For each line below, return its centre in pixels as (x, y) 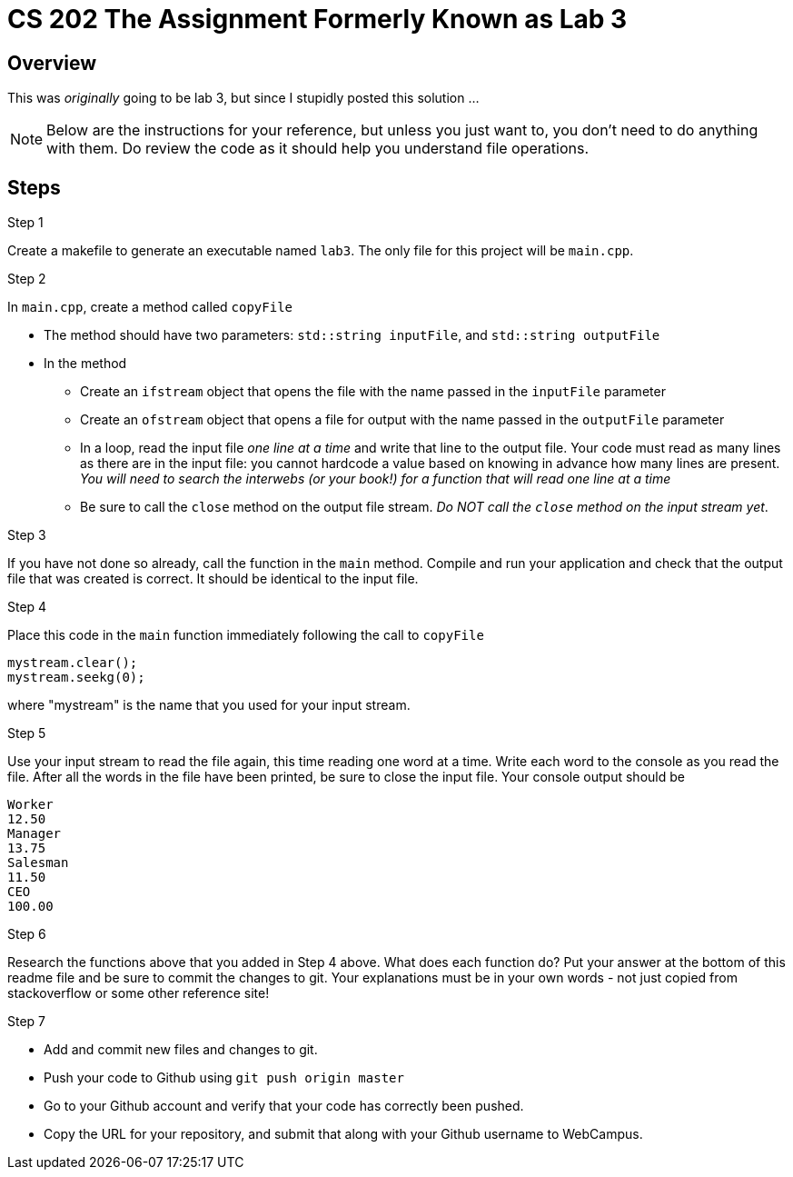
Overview (52, 63)
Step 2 (27, 279)
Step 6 (27, 934)
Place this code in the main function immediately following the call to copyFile (246, 635)
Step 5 (27, 733)
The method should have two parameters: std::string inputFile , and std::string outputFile (352, 335)
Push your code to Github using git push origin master (224, 1078)
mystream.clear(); (73, 663)
